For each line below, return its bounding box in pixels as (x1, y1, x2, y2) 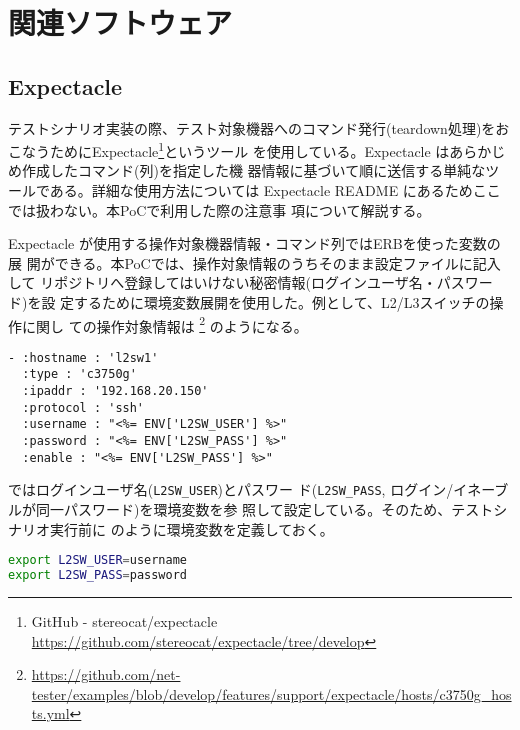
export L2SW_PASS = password (8, 568, 188, 583)
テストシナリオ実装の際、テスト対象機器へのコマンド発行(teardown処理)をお (8, 117, 510, 138)
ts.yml (31, 703, 70, 724)
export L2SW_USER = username (8, 553, 188, 568)
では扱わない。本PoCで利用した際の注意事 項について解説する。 (8, 199, 431, 220)
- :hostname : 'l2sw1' (8, 350, 159, 365)
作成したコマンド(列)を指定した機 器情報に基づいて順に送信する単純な (21, 160, 486, 181)
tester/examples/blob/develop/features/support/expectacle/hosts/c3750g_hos (31, 683, 512, 704)
